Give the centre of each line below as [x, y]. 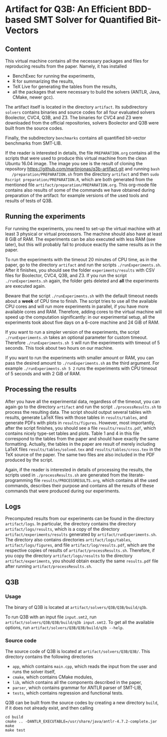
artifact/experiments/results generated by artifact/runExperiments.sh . [81, 534]
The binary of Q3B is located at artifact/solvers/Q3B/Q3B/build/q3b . [77, 607]
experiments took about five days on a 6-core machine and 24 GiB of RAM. [82, 322]
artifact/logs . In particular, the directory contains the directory [71, 524]
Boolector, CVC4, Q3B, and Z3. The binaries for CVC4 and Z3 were [74, 118]
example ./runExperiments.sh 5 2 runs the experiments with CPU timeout [81, 368]
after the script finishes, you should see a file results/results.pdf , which [81, 428]
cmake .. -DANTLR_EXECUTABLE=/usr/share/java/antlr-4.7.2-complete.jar [81, 721]
